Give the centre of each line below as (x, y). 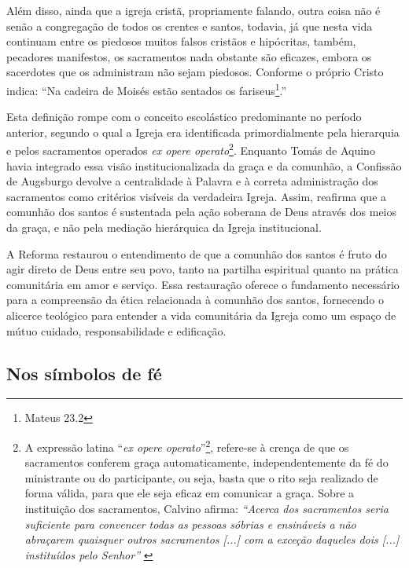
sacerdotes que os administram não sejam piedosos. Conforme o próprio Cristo (195, 72)
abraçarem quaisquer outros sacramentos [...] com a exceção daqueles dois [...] (212, 539)
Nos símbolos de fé (84, 373)
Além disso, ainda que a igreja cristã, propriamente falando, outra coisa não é (193, 10)
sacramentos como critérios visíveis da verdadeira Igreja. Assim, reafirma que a (197, 196)
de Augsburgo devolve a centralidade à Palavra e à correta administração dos (192, 181)
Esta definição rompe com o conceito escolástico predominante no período (184, 117)
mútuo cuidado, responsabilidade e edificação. (116, 330)
